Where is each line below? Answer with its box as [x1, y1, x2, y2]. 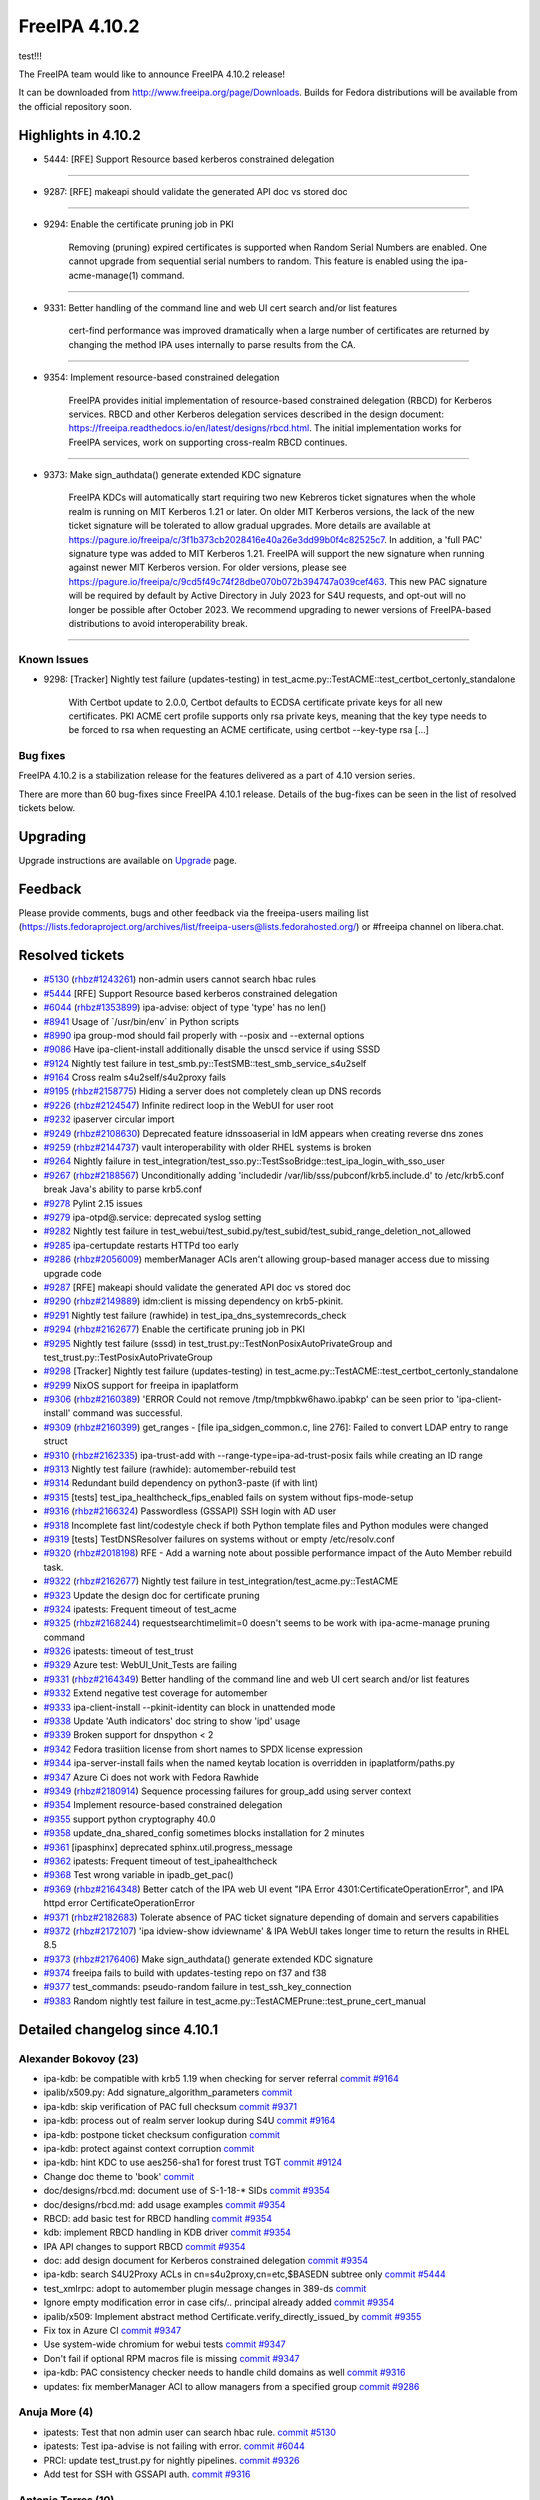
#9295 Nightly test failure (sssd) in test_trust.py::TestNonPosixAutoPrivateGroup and [43, 1337, 393, 1349]
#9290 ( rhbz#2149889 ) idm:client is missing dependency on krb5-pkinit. [43, 1295, 344, 1307]
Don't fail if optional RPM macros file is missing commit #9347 [43, 2352, 300, 2364]
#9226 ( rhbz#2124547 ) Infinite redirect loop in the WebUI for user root [43, 1099, 334, 1111]
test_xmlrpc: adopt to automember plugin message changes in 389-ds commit [43, 2282, 367, 2294]
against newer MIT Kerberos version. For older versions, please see [68, 561, 347, 574]
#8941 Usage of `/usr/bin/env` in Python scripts [43, 1015, 240, 1027]
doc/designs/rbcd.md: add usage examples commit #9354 [43, 2198, 286, 2210]
